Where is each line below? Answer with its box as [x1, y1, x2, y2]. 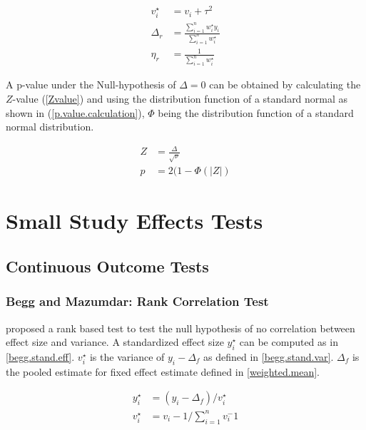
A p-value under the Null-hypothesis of [6, 77, 176, 92]
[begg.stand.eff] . [6, 349, 75, 364]
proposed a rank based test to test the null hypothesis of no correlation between [6, 320, 355, 335]
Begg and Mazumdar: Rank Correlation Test [6, 292, 269, 310]
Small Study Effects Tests [6, 206, 263, 235]
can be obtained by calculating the [209, 77, 361, 92]
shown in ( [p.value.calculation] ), [6, 105, 145, 120]
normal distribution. [6, 119, 94, 134]
